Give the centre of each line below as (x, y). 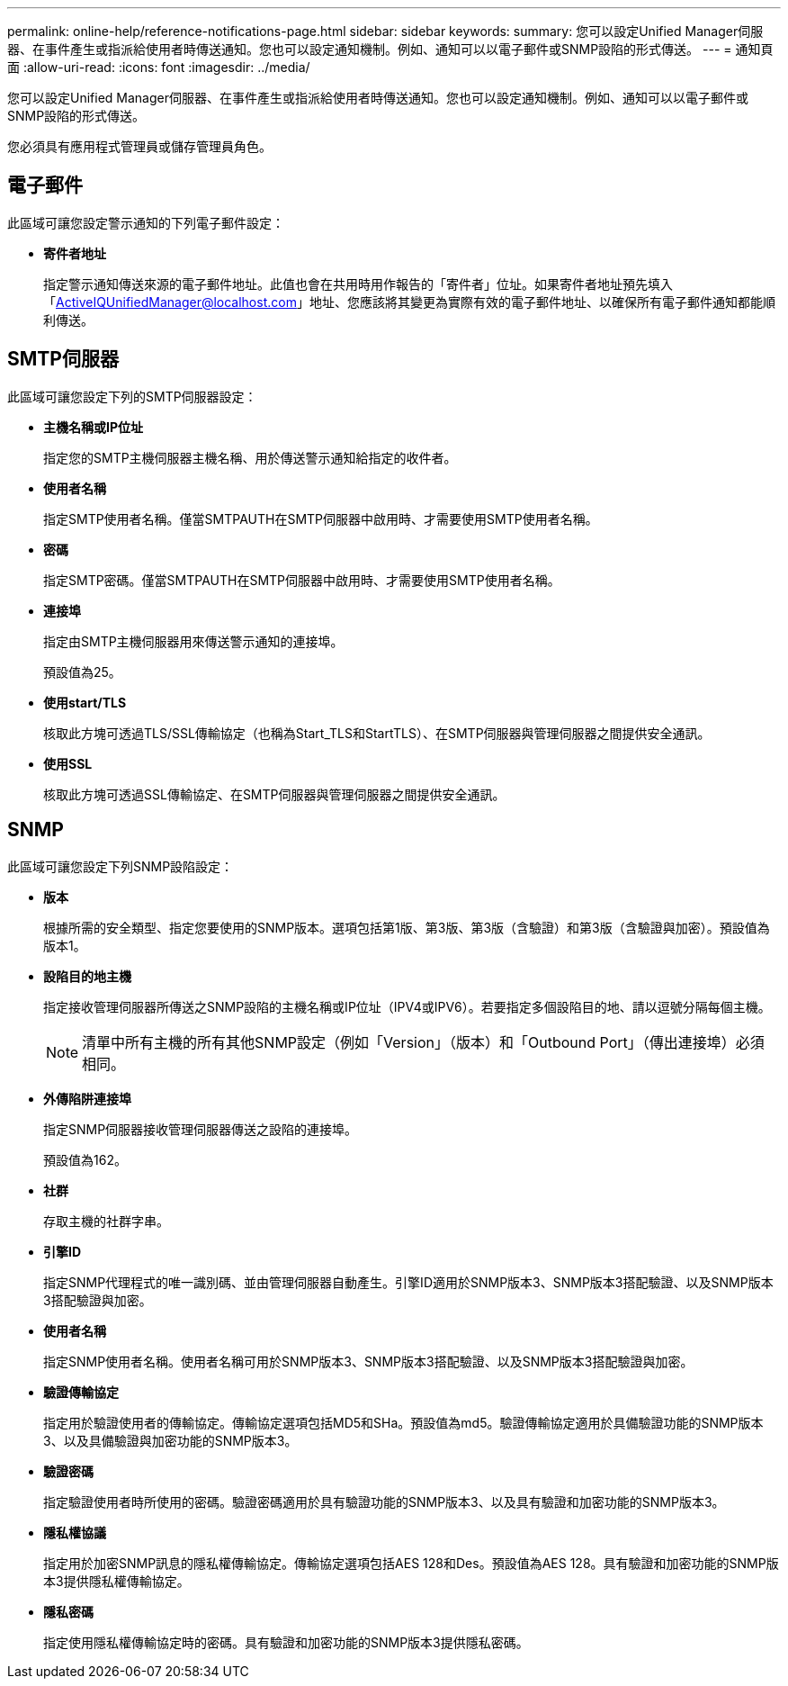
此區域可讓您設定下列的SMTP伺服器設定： (132, 396)
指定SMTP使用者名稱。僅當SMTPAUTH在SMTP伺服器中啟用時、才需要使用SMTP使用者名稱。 (321, 518)
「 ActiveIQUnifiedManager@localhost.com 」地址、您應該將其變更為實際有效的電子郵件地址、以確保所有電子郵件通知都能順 (409, 302)
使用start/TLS (85, 702)
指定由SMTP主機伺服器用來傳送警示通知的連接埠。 (193, 641)
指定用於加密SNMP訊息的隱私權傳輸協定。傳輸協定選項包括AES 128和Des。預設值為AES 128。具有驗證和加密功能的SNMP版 (411, 1563)
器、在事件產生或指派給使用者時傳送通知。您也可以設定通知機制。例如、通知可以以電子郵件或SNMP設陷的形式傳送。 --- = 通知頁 (390, 49)
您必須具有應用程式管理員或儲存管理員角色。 (139, 146)
